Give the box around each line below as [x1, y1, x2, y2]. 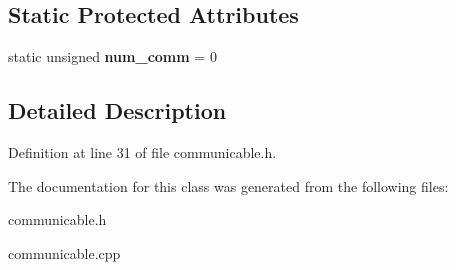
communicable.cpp [8, 242, 121, 263]
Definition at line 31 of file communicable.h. [8, 142, 277, 162]
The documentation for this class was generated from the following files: [8, 175, 449, 196]
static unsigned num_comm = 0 [8, 46, 217, 67]
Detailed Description [8, 95, 227, 126]
